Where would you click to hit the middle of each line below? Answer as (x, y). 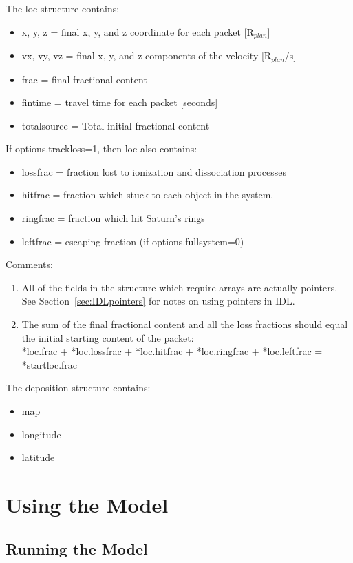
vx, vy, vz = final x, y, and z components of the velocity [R (147, 55)
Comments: (29, 264)
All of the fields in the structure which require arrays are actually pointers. (180, 287)
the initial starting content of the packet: (108, 337)
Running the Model (77, 548)
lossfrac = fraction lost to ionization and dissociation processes (154, 171)
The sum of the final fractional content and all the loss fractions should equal (185, 324)
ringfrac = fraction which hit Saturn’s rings (113, 218)
